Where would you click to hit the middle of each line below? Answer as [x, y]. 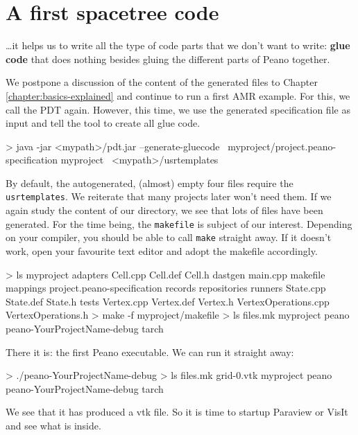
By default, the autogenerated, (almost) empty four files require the [150, 183]
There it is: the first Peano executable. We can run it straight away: [150, 352]
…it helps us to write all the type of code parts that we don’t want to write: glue [178, 45]
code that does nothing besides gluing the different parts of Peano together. [168, 59]
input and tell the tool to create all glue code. [103, 123]
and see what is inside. [53, 425]
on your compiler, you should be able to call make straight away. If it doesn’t [169, 237]
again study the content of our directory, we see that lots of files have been [164, 210]
